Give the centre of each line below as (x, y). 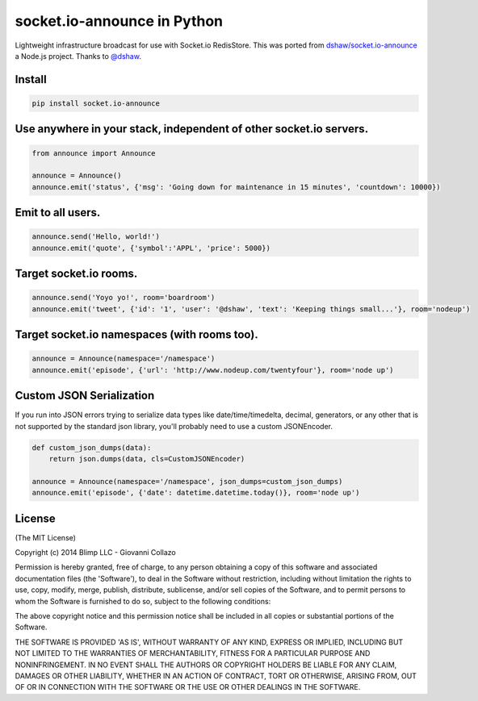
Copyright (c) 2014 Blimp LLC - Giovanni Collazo (96, 552)
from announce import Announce (94, 153)
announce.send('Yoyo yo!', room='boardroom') (124, 298)
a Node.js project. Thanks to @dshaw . (78, 56)
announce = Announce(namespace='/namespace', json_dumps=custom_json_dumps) (187, 481)
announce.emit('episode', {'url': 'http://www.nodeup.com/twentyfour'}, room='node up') (213, 370)
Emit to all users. (58, 213)
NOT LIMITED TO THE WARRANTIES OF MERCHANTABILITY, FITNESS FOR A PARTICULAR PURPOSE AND (193, 653)
